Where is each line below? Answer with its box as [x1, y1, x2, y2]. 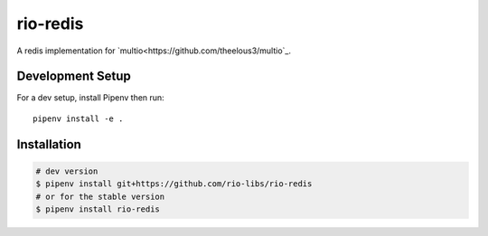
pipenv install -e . [33, 113, 124, 124]
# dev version [35, 165, 99, 176]
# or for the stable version [35, 191, 165, 202]
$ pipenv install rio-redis [35, 204, 160, 214]
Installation [16, 137, 81, 152]
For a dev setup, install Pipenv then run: [16, 92, 164, 103]
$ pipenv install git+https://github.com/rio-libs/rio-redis [35, 179, 313, 189]
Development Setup [16, 69, 131, 84]
